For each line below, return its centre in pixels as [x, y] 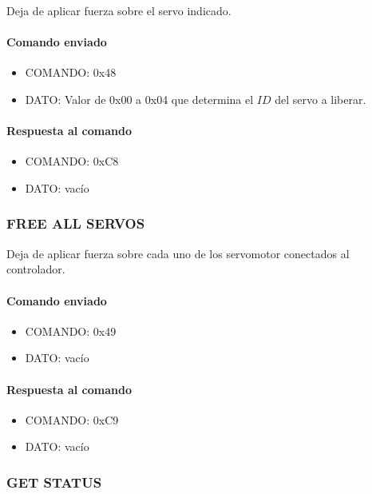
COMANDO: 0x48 [71, 72]
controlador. [36, 269]
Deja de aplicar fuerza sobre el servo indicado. [119, 10]
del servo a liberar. [321, 99]
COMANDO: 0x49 [71, 331]
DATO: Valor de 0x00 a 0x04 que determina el [139, 99]
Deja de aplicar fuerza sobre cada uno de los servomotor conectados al [178, 253]
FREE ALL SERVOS [76, 223]
